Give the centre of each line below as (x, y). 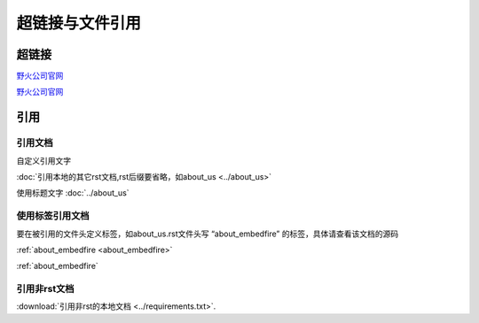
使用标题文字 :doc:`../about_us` (73, 193)
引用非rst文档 (45, 289)
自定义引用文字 (43, 160)
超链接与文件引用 (79, 23)
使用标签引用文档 (53, 216)
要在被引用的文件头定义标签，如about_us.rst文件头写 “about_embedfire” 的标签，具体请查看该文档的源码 (208, 234)
